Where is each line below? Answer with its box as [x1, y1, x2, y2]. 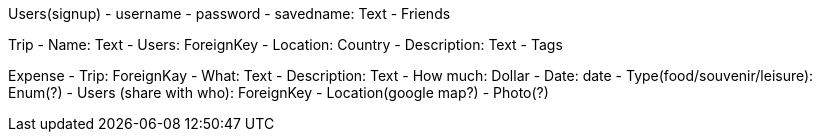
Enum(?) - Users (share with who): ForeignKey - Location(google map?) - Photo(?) [8, 84, 549, 101]
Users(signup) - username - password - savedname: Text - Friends [8, 5, 451, 22]
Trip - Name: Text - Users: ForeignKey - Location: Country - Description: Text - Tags [8, 36, 563, 53]
